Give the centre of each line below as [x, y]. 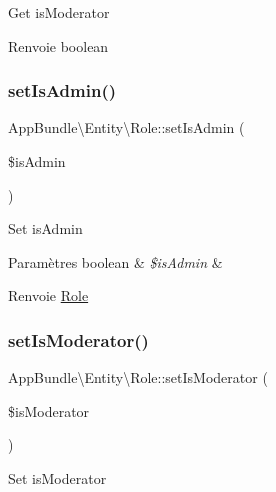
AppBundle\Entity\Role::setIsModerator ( [138, 377]
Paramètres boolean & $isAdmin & [115, 261]
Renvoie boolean [58, 45]
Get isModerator [59, 12]
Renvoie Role [48, 295]
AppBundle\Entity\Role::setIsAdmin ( [126, 127]
